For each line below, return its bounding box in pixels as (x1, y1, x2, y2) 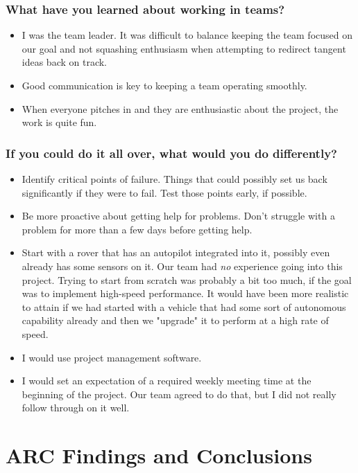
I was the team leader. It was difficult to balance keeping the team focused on (22, 28, 352, 42)
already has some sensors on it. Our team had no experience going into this (22, 258, 343, 273)
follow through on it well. (22, 400, 130, 415)
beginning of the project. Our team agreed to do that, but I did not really (22, 386, 336, 401)
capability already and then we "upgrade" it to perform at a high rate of (22, 313, 329, 328)
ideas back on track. (22, 55, 108, 69)
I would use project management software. (22, 350, 202, 364)
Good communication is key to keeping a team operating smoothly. (22, 78, 307, 92)
